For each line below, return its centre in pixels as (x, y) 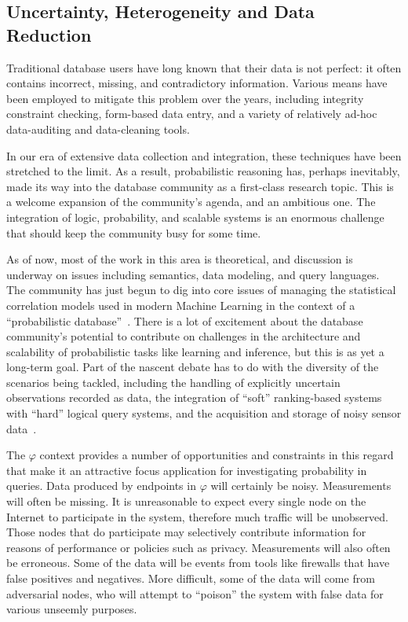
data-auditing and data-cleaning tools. (98, 129)
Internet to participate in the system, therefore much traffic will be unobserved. (197, 516)
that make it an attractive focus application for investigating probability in (187, 470)
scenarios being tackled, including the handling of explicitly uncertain (173, 382)
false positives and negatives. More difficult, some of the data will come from (191, 578)
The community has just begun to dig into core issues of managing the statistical (201, 290)
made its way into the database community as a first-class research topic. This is (200, 186)
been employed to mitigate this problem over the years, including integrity (185, 98)
